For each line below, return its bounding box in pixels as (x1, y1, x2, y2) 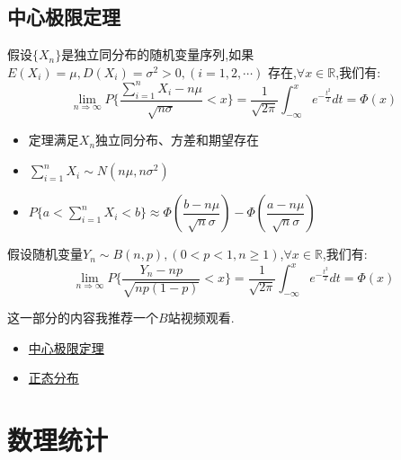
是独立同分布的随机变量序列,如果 (61, 45, 254, 64)
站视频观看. (167, 308, 235, 327)
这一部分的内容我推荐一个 (7, 308, 158, 327)
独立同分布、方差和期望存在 (95, 135, 260, 148)
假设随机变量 (7, 244, 83, 263)
